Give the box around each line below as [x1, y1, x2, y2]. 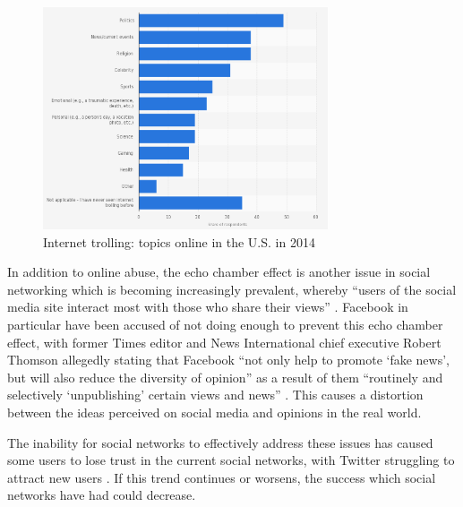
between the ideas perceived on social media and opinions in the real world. [7, 402, 422, 421]
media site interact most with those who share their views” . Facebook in [7, 297, 408, 316]
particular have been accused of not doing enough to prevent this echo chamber [7, 314, 443, 333]
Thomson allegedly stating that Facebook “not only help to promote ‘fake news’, [7, 350, 450, 369]
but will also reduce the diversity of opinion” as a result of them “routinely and [7, 367, 443, 386]
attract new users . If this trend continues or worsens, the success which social [7, 468, 436, 486]
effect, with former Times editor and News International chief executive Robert [7, 332, 442, 351]
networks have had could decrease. [7, 486, 196, 504]
